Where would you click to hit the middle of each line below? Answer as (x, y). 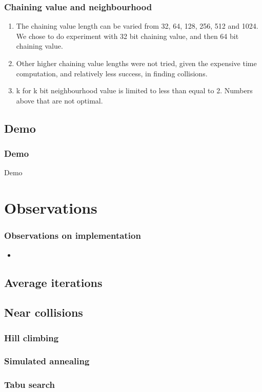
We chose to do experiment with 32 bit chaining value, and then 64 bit (127, 36)
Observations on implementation (73, 235)
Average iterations (53, 282)
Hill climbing (32, 337)
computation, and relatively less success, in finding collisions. (112, 73)
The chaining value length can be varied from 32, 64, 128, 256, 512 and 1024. (137, 26)
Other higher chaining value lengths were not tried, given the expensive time (136, 63)
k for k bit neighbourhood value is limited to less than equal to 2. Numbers (134, 90)
